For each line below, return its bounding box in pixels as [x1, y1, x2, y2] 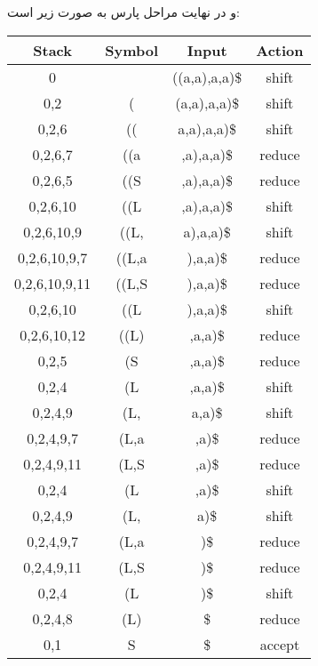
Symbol [105, 39, 159, 60]
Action [256, 39, 304, 60]
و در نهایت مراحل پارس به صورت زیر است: [7, 3, 240, 20]
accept [259, 633, 300, 654]
